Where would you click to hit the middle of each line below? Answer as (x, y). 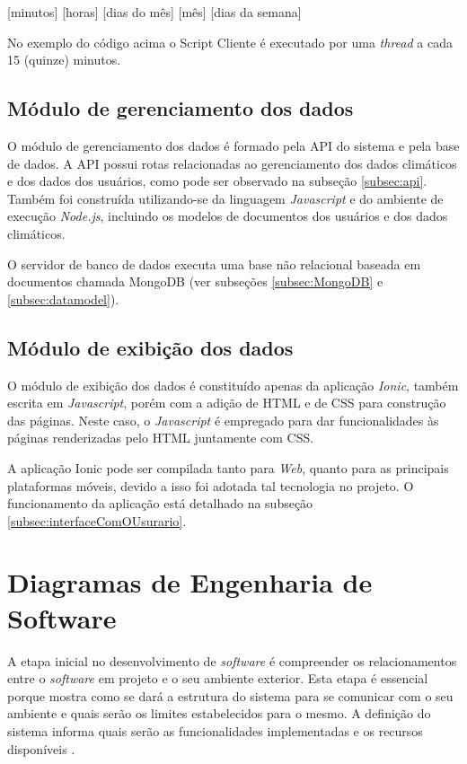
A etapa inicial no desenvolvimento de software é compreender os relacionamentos (232, 660)
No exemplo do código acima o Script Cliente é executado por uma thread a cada (230, 42)
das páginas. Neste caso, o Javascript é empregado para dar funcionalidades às (223, 420)
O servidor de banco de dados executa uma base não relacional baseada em (214, 263)
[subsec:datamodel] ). (63, 299)
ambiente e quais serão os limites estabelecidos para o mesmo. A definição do (219, 713)
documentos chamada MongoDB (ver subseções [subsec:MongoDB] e (195, 281)
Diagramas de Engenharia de (190, 582)
